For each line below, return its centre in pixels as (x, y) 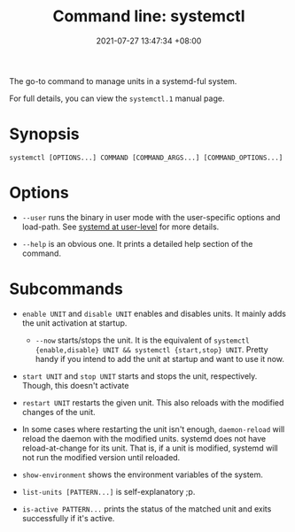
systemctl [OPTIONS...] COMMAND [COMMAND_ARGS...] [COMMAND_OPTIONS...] (146, 158)
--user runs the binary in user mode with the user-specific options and (151, 217)
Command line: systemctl (149, 16)
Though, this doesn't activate (75, 385)
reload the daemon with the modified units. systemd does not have (144, 438)
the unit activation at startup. (74, 323)
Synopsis (44, 134)
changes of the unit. (58, 412)
